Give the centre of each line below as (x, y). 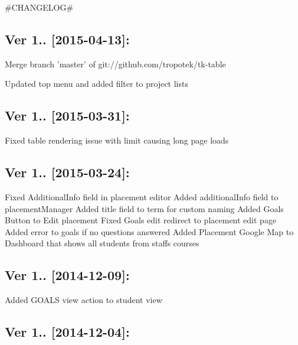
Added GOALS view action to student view (83, 300)
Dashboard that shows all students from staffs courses (102, 243)
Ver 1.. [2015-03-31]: (67, 115)
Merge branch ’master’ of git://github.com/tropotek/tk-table (115, 64)
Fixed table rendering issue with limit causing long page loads (117, 140)
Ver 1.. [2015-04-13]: (67, 39)
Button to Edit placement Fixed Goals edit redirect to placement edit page (141, 220)
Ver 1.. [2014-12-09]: (67, 275)
